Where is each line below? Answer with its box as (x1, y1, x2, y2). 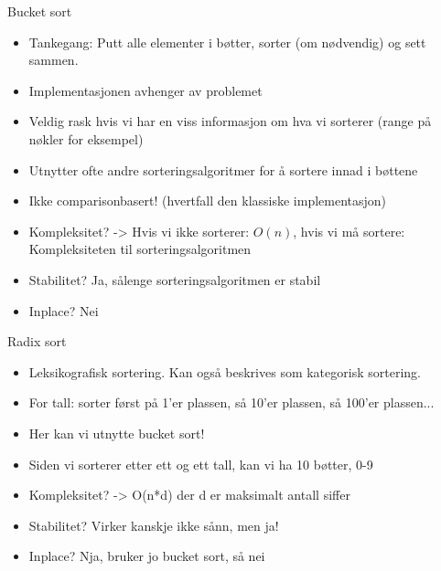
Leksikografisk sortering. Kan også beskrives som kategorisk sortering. (28, 362, 421, 381)
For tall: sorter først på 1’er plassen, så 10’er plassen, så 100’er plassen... (28, 393, 435, 412)
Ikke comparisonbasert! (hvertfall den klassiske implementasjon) (28, 191, 387, 210)
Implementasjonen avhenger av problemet (28, 80, 263, 100)
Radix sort (7, 332, 67, 351)
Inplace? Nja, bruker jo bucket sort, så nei (28, 546, 265, 566)
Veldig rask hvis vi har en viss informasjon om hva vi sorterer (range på (28, 111, 432, 131)
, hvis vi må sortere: (293, 221, 405, 240)
